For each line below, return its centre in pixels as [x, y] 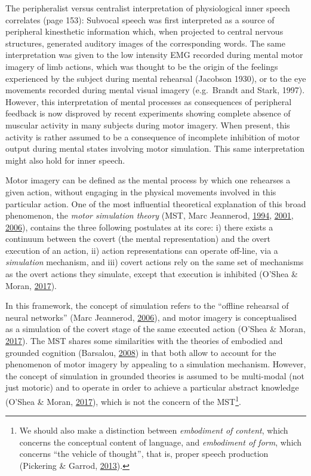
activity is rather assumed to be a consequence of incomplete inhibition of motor [153, 136]
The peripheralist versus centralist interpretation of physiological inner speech [148, 8]
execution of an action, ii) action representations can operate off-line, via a [142, 250]
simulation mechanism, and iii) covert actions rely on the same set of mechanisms [155, 262]
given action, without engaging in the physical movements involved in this [141, 191]
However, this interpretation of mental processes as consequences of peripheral [149, 101]
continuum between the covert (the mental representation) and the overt [138, 239]
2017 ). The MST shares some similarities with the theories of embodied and [144, 341]
